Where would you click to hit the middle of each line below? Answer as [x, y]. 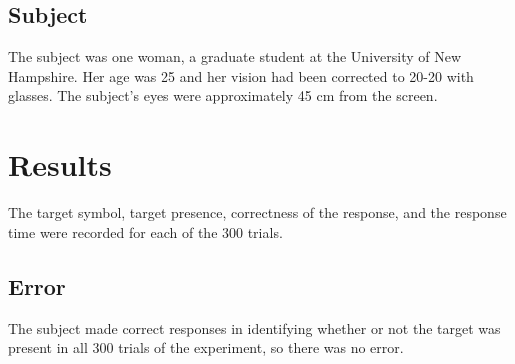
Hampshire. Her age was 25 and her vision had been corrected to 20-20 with [241, 75]
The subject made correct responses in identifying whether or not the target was [254, 327]
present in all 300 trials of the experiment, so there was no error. [206, 347]
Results [60, 164]
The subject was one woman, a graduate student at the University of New [235, 56]
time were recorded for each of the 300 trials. [145, 231]
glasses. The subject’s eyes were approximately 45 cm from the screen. [223, 95]
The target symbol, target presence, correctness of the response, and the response [257, 212]
